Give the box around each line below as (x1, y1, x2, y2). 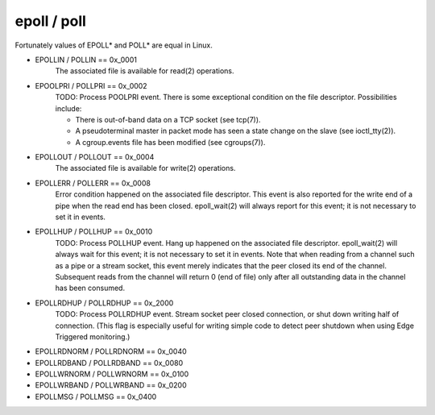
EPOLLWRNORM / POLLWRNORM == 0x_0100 (35, 369, 189, 379)
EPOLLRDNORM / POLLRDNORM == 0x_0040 (35, 347, 187, 356)
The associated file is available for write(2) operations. (55, 164, 236, 173)
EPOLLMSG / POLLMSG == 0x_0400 (35, 392, 157, 401)
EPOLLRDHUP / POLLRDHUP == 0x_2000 (35, 298, 174, 308)
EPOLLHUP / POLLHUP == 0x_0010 (35, 226, 153, 237)
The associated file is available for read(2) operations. (55, 66, 234, 76)
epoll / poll (14, 12, 86, 30)
